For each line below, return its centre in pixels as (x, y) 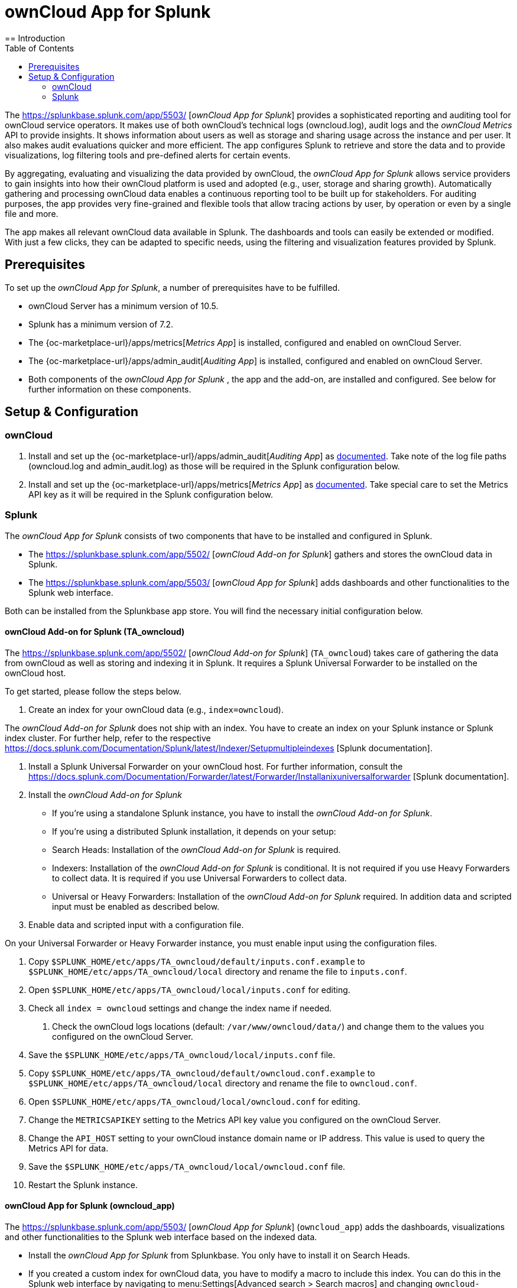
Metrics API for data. (69, 1148)
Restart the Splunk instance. (83, 1185)
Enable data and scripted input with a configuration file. (136, 924)
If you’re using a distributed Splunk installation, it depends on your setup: (194, 831)
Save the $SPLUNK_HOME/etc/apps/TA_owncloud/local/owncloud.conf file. (187, 1166)
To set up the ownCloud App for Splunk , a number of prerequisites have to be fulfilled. (173, 287)
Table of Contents (40, 48)
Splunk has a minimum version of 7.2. (101, 324)
